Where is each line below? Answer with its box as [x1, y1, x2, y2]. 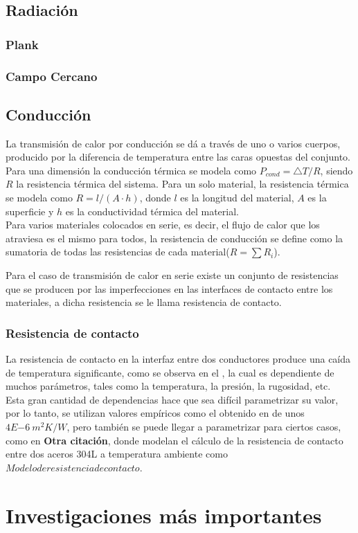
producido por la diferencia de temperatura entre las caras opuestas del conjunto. [6, 150, 350, 164]
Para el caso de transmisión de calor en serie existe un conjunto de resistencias [6, 268, 339, 282]
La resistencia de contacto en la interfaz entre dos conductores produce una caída [6, 352, 351, 366]
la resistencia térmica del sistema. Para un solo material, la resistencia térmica [16, 177, 349, 191]
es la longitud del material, [180, 190, 294, 205]
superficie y [6, 204, 54, 218]
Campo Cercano [6, 67, 98, 84]
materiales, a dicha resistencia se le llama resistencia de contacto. [6, 295, 282, 309]
